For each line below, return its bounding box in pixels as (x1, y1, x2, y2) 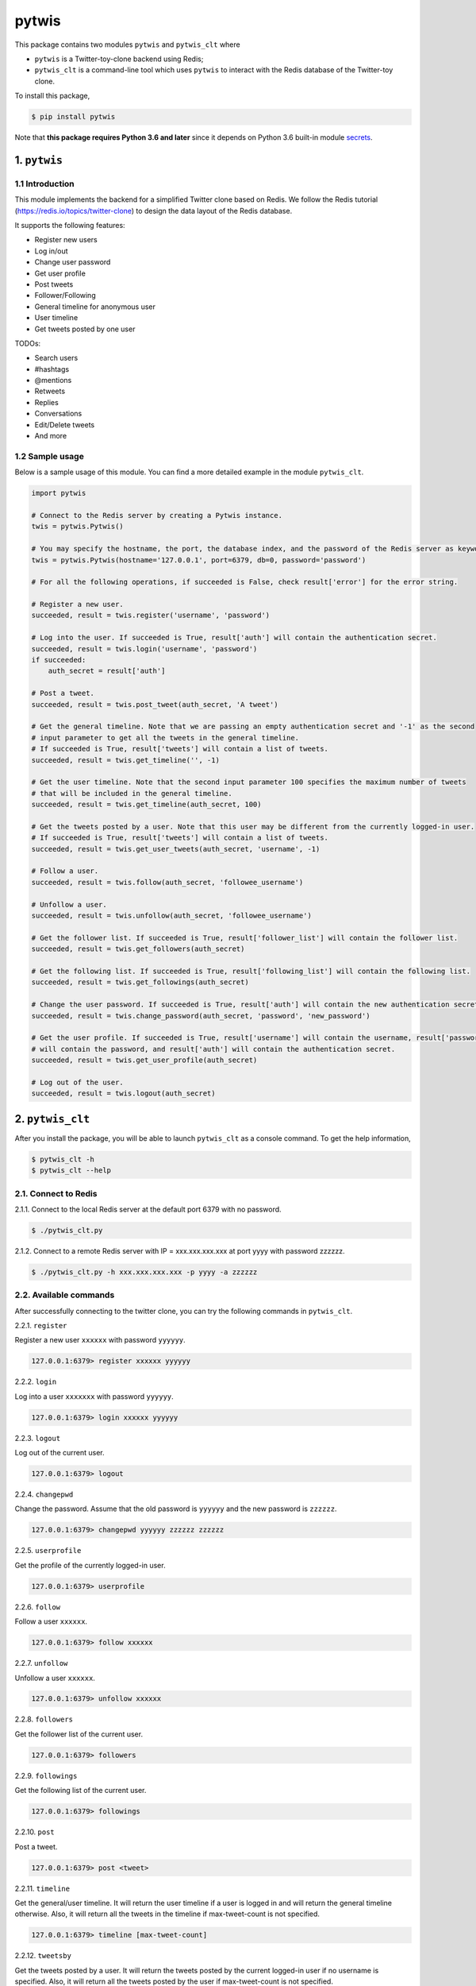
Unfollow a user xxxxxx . (14, 1673, 95, 1683)
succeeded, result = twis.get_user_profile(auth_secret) (31, 1056, 258, 1064)
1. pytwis (14, 153, 63, 167)
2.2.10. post (14, 1827, 55, 1837)
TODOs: (14, 338, 41, 348)
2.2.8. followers (14, 1714, 74, 1724)
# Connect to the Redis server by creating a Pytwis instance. (31, 511, 283, 520)
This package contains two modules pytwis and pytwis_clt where (14, 40, 241, 49)
